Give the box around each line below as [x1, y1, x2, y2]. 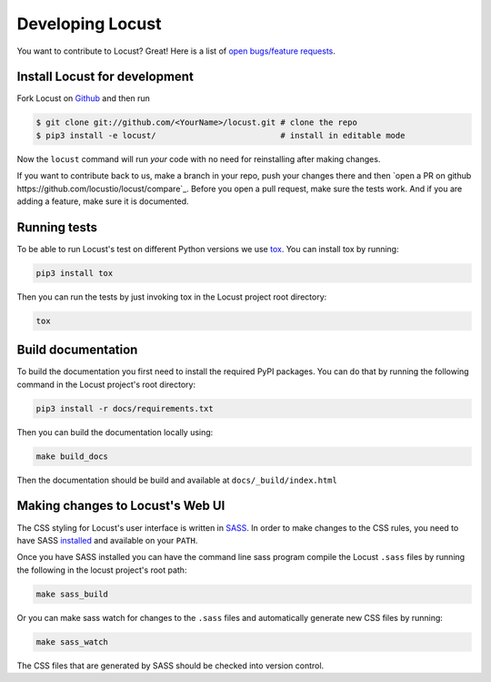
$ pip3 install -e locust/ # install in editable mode [35, 130, 406, 140]
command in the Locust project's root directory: [16, 379, 196, 390]
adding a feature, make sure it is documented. [16, 196, 190, 207]
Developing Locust [16, 14, 162, 34]
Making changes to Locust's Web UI [16, 498, 225, 514]
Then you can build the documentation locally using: [16, 426, 214, 437]
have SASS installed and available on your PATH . [16, 534, 198, 545]
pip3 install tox [35, 268, 114, 278]
